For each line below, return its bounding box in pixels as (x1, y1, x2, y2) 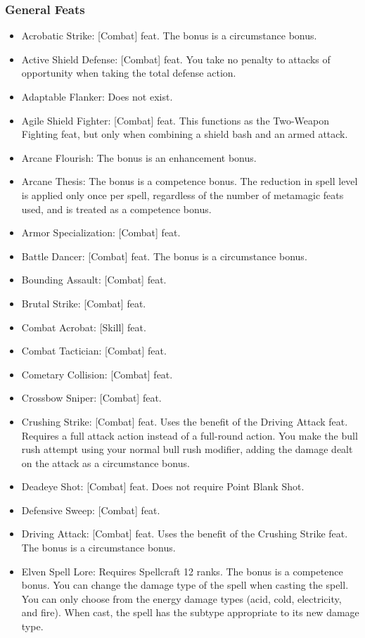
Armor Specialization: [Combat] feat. (21, 225, 181, 240)
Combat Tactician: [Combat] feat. (21, 343, 167, 358)
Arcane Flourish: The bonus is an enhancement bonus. (21, 150, 257, 165)
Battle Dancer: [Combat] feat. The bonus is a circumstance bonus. (21, 248, 307, 263)
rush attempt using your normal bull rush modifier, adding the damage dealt (21, 442, 353, 457)
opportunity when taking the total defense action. (21, 65, 236, 80)
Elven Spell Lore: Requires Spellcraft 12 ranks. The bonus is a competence (21, 563, 343, 578)
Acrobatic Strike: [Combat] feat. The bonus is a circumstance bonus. (21, 28, 317, 43)
